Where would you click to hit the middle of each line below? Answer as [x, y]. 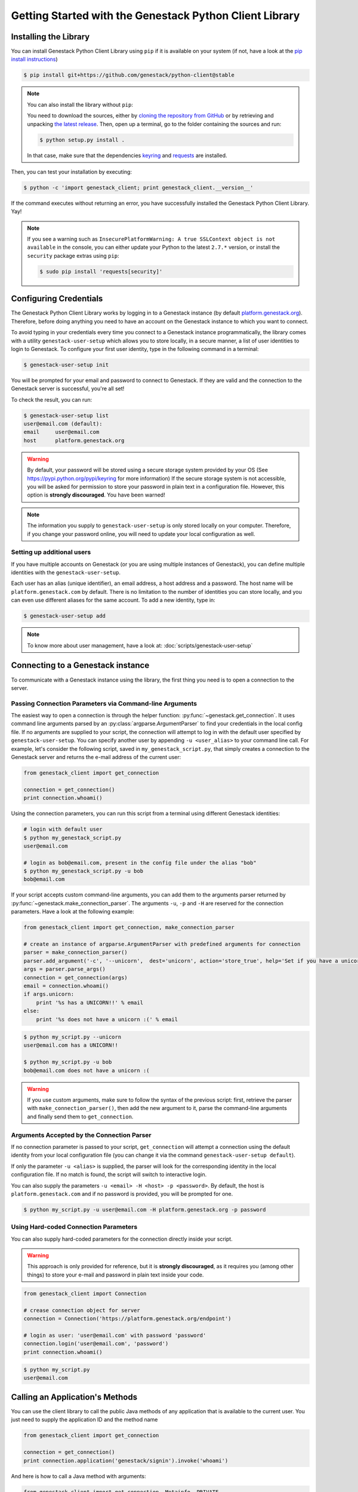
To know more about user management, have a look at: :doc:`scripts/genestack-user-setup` [140, 645]
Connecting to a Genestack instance [80, 665]
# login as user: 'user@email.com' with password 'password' [115, 1335]
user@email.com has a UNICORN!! [71, 1045]
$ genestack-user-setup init [66, 365]
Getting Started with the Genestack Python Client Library [155, 16]
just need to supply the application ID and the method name [84, 1420]
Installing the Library [50, 37]
